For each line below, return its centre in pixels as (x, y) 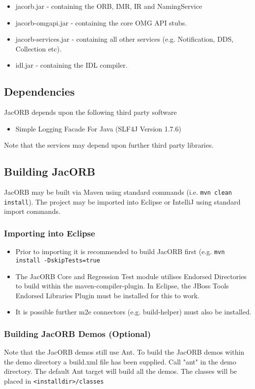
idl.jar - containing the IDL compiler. (71, 65)
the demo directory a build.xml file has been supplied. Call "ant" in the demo (120, 361)
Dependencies (40, 91)
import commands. (32, 211)
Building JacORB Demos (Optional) (77, 333)
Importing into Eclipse (50, 233)
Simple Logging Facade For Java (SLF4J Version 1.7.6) (98, 128)
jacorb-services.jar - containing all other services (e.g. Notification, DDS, (125, 39)
